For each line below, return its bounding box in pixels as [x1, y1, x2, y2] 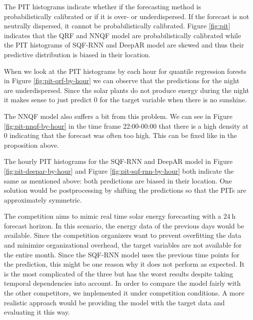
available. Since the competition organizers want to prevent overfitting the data [4, 230, 241, 240]
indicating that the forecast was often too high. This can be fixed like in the [9, 130, 237, 140]
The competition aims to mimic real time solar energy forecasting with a [4, 211, 221, 221]
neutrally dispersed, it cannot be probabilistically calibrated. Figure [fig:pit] [4, 21, 231, 31]
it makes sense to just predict [4, 94, 92, 105]
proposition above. [4, 139, 59, 150]
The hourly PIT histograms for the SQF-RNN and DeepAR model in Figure [4, 156, 233, 166]
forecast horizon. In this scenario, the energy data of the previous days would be [4, 220, 244, 230]
